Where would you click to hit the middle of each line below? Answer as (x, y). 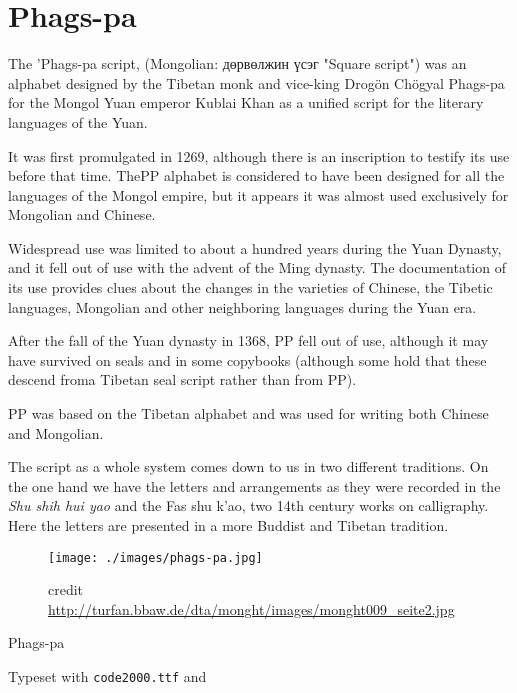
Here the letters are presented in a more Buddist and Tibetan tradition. (228, 525)
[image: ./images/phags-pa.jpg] (155, 557)
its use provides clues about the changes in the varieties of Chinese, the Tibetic (250, 287)
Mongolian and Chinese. (82, 214)
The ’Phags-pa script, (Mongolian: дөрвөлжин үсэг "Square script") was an (237, 63)
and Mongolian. (56, 432)
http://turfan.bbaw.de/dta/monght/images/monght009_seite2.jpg (251, 608)
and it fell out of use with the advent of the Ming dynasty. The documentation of (257, 267)
